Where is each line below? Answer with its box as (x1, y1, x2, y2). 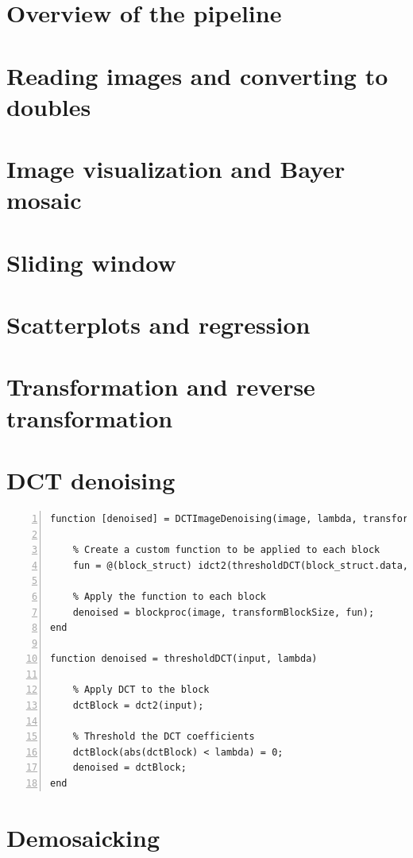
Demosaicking (6, 821, 160, 853)
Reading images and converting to (6, 59, 388, 91)
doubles (6, 90, 91, 122)
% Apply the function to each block (72, 590, 267, 602)
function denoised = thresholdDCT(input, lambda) (50, 653, 318, 665)
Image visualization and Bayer (6, 153, 345, 185)
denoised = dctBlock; (72, 762, 187, 774)
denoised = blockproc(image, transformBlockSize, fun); (72, 606, 375, 618)
